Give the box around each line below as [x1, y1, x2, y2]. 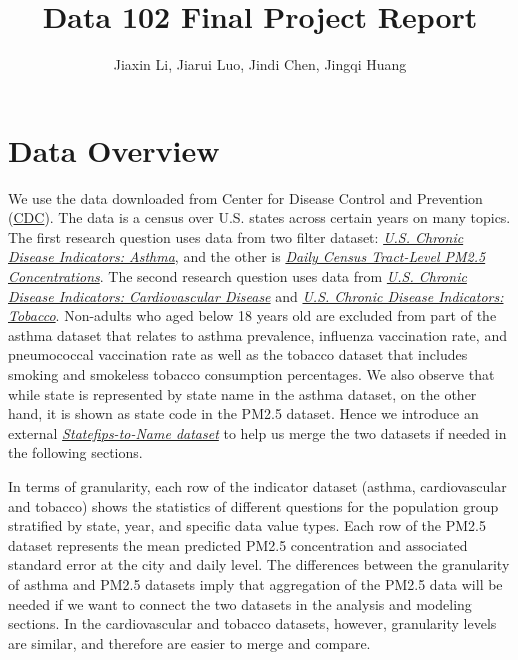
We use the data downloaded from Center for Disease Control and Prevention [8, 187, 483, 208]
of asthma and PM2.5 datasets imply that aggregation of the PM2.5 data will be [8, 573, 503, 594]
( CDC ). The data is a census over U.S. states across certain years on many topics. [8, 207, 511, 228]
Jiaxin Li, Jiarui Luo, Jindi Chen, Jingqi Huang [113, 54, 407, 75]
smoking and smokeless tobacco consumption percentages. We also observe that [8, 364, 495, 384]
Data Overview [8, 129, 220, 170]
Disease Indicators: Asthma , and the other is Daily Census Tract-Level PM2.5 [8, 246, 486, 267]
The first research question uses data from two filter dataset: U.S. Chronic [8, 226, 464, 247]
